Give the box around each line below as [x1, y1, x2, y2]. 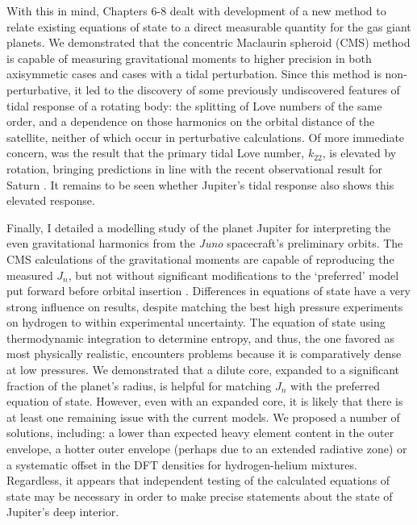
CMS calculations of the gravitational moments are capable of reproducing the [6, 250, 394, 267]
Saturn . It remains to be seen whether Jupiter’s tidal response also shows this [6, 176, 394, 193]
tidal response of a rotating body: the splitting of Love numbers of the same [6, 97, 382, 114]
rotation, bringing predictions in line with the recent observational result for [6, 160, 383, 177]
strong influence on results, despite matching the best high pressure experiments [6, 298, 403, 315]
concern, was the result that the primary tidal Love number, [6, 144, 305, 161]
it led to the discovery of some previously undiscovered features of [74, 81, 400, 98]
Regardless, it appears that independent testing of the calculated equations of [6, 472, 390, 489]
